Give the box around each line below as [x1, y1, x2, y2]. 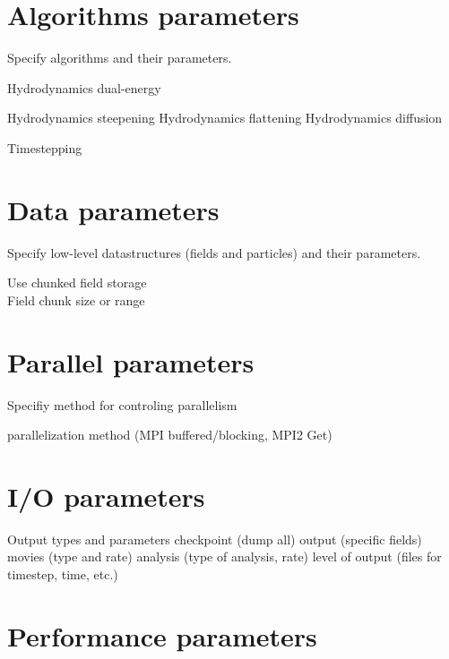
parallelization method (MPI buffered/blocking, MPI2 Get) [7, 425, 332, 444]
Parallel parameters [7, 343, 255, 380]
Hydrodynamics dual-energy [7, 78, 161, 97]
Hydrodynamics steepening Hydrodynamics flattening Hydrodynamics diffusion [7, 108, 443, 127]
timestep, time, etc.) [7, 565, 118, 584]
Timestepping [7, 138, 82, 157]
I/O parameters [7, 477, 205, 514]
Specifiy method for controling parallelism [7, 395, 237, 414]
